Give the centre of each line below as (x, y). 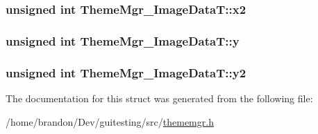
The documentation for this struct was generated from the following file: (159, 98)
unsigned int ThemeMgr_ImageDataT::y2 (126, 72)
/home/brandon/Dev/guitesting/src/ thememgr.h (110, 121)
